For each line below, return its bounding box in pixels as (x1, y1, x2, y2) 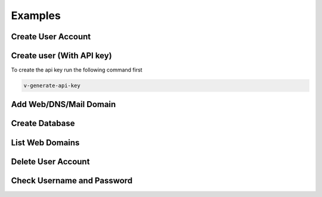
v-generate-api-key (23, 82, 80, 89)
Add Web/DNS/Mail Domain (11, 99, 116, 110)
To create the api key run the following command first (11, 66, 143, 74)
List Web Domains (11, 137, 80, 148)
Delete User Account (11, 157, 90, 167)
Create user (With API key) (11, 51, 113, 61)
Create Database (11, 118, 75, 129)
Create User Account (11, 32, 91, 42)
